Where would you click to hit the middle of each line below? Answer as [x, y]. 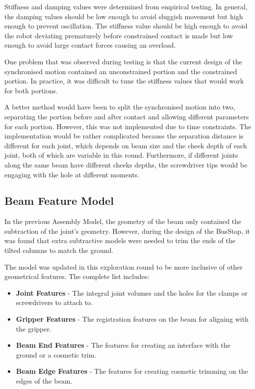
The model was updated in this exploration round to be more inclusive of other [124, 266]
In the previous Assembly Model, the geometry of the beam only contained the [123, 221]
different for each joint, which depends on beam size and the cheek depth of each [126, 145]
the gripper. [34, 328]
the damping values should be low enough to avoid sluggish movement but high [124, 16]
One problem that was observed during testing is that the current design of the [123, 61]
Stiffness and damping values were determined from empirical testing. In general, [126, 6]
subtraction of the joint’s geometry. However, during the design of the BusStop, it [127, 231]
